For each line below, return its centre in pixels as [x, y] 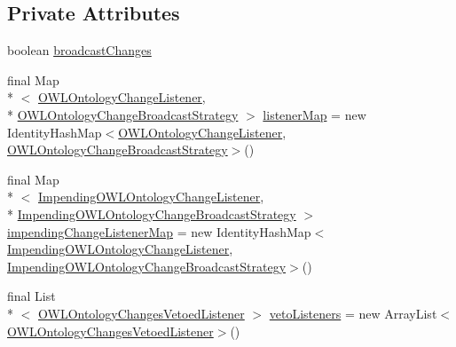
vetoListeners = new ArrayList [353, 313]
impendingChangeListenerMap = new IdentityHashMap [159, 231]
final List [31, 296]
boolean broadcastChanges [79, 50]
